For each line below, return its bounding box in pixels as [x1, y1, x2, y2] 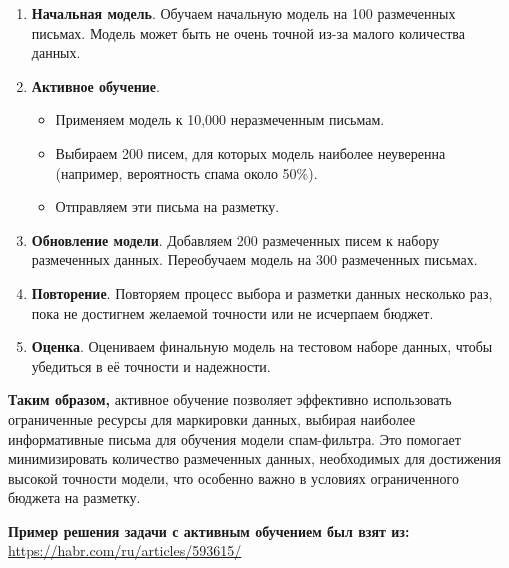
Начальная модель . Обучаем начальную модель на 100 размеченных [31, 3, 456, 23]
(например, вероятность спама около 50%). [55, 162, 318, 183]
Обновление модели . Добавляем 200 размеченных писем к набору [31, 229, 440, 250]
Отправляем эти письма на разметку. [55, 196, 280, 217]
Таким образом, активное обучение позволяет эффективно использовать [8, 389, 452, 410]
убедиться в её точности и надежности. [31, 355, 271, 376]
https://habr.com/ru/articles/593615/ [8, 540, 242, 561]
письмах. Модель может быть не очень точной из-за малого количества [31, 22, 465, 43]
